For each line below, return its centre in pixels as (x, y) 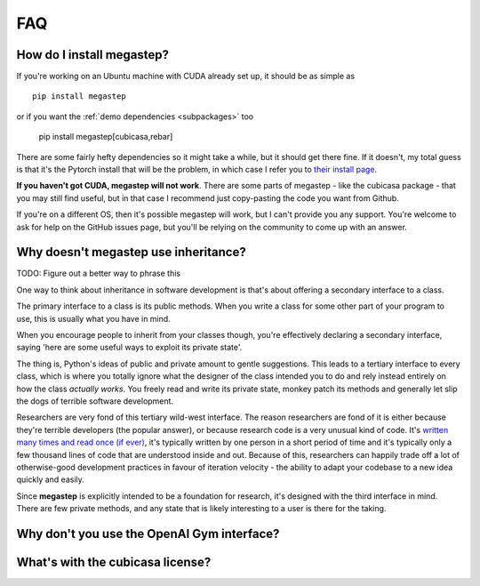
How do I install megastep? (92, 55)
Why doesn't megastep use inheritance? (131, 252)
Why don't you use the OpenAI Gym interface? (148, 534)
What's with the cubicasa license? (114, 562)
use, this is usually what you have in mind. (93, 318)
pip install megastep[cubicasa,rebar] (106, 137)
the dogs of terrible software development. (95, 401)
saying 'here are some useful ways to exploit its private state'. (129, 348)
